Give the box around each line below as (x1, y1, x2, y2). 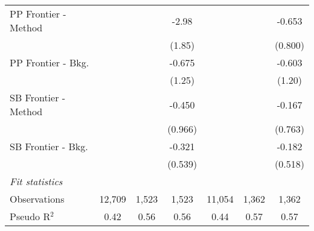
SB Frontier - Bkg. (10, 139, 88, 153)
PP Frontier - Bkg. (10, 55, 89, 69)
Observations (10, 192, 65, 206)
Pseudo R (10, 209, 51, 223)
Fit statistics (10, 174, 63, 188)
